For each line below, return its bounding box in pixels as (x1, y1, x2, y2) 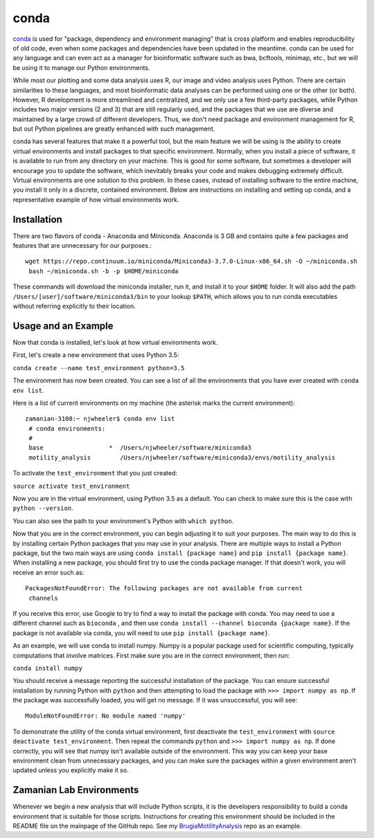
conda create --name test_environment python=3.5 (12, 364, 185, 372)
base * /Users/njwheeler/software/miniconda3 (28, 444, 252, 452)
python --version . (12, 504, 73, 512)
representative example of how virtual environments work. (12, 195, 179, 203)
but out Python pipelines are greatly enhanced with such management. (12, 125, 215, 133)
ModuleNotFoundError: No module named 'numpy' (25, 712, 186, 720)
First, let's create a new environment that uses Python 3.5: (12, 351, 179, 359)
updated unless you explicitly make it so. (12, 766, 129, 774)
